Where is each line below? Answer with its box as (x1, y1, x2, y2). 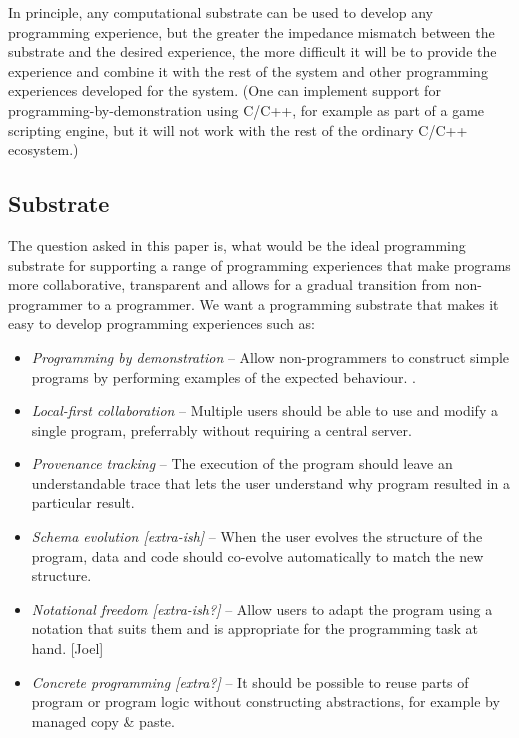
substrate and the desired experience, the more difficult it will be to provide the (8, 41, 497, 62)
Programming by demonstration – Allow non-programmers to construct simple (31, 346, 510, 367)
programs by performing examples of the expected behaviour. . (31, 366, 417, 387)
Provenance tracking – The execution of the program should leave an (31, 453, 453, 474)
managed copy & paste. (31, 710, 175, 731)
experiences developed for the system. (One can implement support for (8, 80, 441, 101)
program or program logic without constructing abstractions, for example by (31, 691, 500, 712)
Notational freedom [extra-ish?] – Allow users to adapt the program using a (31, 598, 493, 619)
